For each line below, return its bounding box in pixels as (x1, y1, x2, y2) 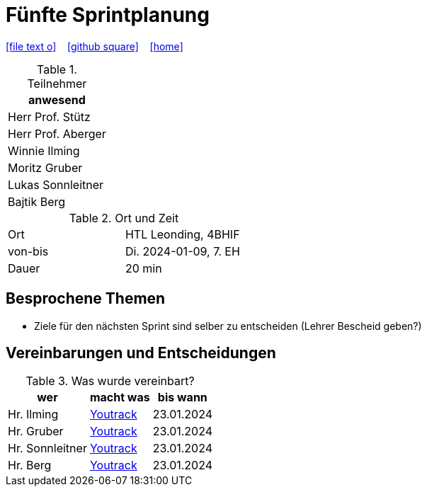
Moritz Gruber (8, 160, 83, 175)
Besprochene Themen (6, 290, 166, 308)
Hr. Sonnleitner (8, 441, 87, 456)
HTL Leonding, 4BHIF (125, 227, 240, 241)
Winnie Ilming (8, 143, 80, 158)
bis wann (157, 390, 207, 405)
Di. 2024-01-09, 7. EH (125, 244, 240, 258)
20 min (125, 261, 162, 275)
